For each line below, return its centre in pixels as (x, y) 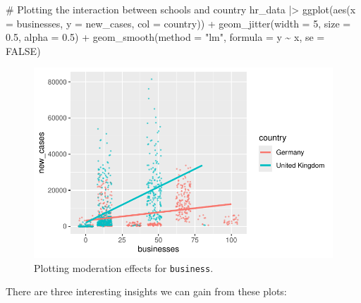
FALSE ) (23, 50)
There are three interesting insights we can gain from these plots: (146, 291)
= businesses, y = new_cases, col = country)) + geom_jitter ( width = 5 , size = (178, 23)
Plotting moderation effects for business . (124, 267)
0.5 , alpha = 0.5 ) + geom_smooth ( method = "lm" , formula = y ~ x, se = (165, 37)
